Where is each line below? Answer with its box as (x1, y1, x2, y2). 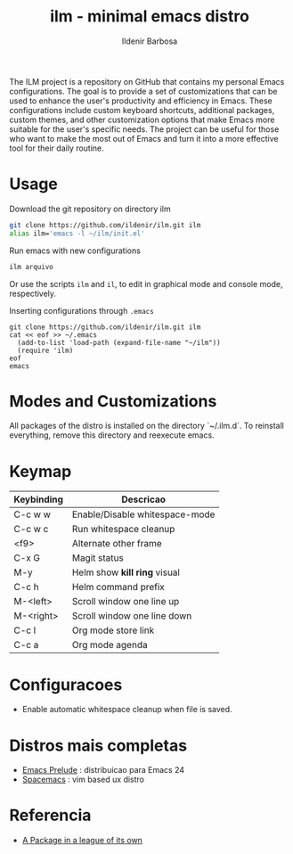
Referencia (9, 805, 92, 825)
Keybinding (13, 493, 64, 505)
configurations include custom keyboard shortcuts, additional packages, (9, 104, 275, 115)
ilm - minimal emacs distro (50, 6, 249, 27)
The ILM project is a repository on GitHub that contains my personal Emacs (9, 76, 285, 86)
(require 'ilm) (17, 346, 74, 355)
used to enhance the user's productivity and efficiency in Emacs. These (9, 95, 273, 106)
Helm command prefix (71, 581, 165, 594)
